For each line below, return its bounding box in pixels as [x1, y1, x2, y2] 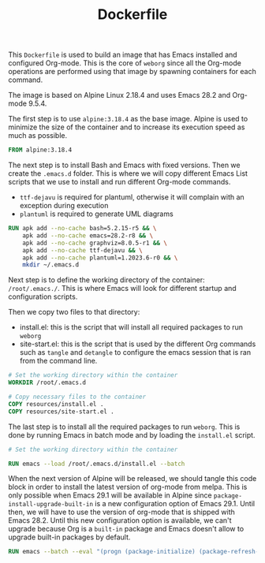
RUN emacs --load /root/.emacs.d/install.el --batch [8, 460, 185, 468]
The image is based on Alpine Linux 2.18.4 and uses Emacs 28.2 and [8, 91, 231, 100]
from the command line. [19, 356, 98, 366]
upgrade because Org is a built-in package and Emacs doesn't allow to [8, 524, 244, 534]
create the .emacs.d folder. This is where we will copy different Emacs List [8, 169, 248, 178]
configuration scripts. [8, 292, 78, 301]
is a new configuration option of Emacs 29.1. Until [94, 499, 255, 509]
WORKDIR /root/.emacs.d [8, 378, 87, 387]
